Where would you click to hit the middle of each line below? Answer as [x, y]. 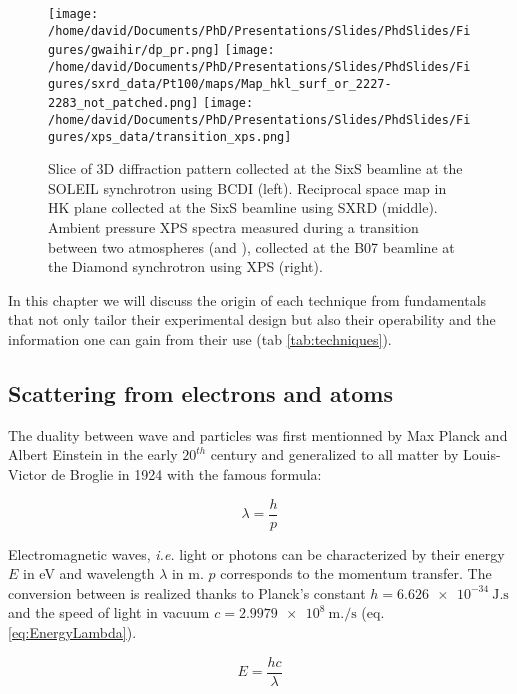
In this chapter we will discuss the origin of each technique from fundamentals [247, 299]
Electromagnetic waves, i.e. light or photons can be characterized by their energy [256, 553]
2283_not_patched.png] [123, 103]
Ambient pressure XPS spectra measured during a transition [233, 227]
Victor [27, 473]
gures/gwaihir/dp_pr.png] [134, 50]
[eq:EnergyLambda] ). [72, 632]
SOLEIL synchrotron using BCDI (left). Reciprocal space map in [247, 187]
